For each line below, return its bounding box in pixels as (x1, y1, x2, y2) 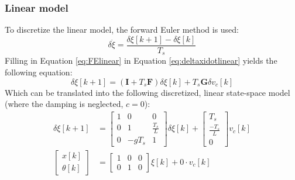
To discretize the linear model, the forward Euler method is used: (5, 23, 239, 36)
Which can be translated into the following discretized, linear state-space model (5, 86, 290, 98)
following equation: (5, 65, 73, 78)
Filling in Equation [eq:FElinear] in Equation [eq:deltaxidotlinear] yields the (5, 54, 277, 67)
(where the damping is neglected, (5, 98, 124, 110)
